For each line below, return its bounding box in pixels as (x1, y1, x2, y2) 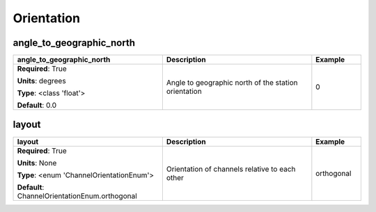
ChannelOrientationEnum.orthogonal (17, 191, 137, 201)
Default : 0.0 (17, 101, 57, 111)
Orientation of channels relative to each (166, 164, 296, 174)
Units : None (17, 158, 57, 168)
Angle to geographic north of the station (166, 78, 298, 88)
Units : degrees (17, 76, 66, 86)
